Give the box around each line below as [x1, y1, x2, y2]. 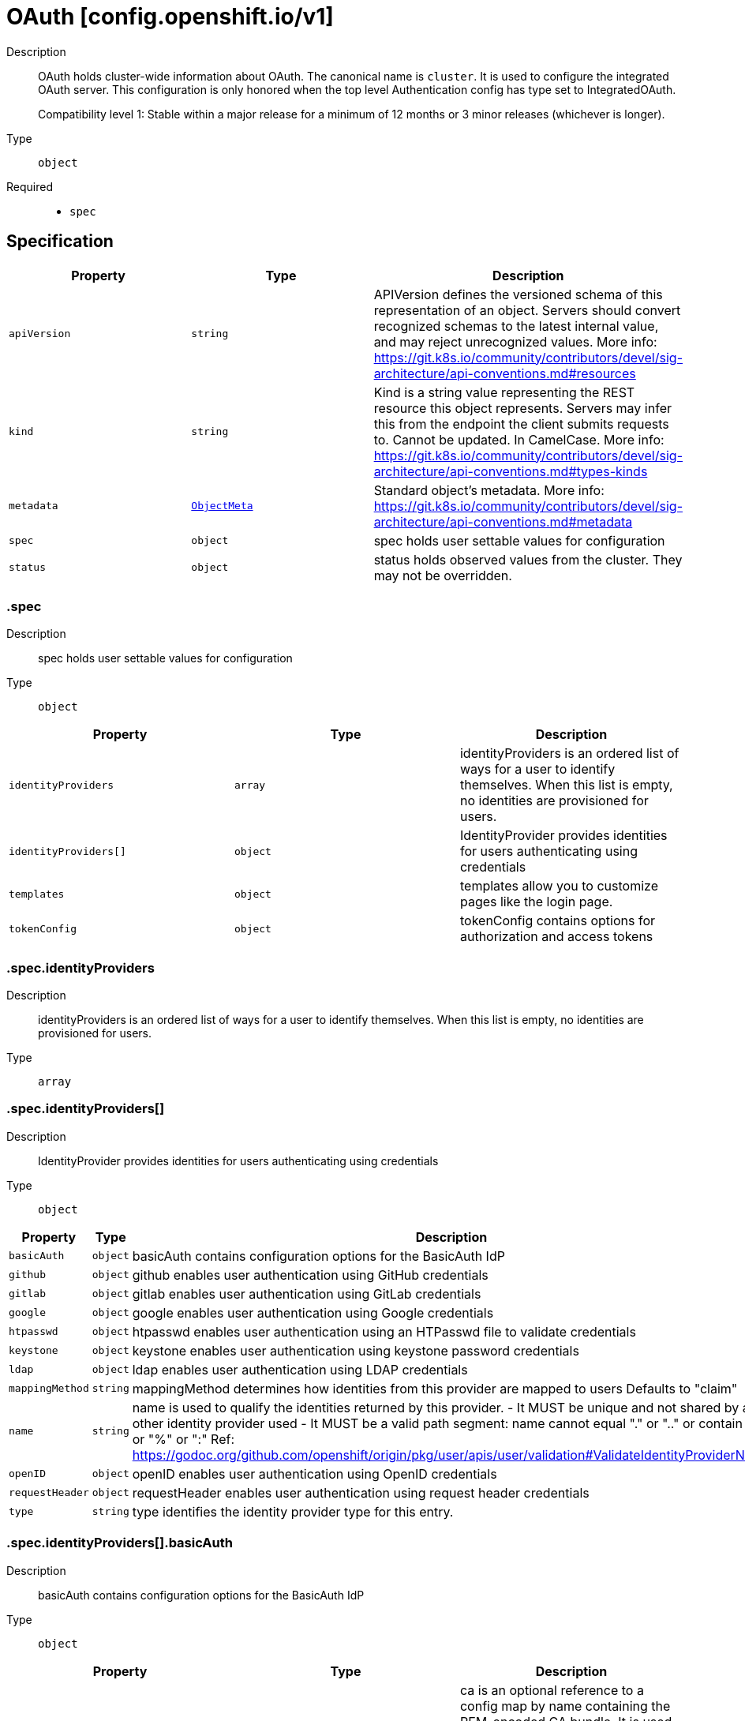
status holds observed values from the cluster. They [373, 551, 683, 568]
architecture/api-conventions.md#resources [373, 365, 636, 381]
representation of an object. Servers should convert [373, 302, 681, 318]
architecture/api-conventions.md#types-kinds [373, 463, 648, 479]
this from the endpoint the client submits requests [373, 415, 669, 432]
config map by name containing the [459, 1697, 671, 1714]
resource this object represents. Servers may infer [373, 399, 672, 416]
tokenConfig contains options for [459, 913, 656, 929]
